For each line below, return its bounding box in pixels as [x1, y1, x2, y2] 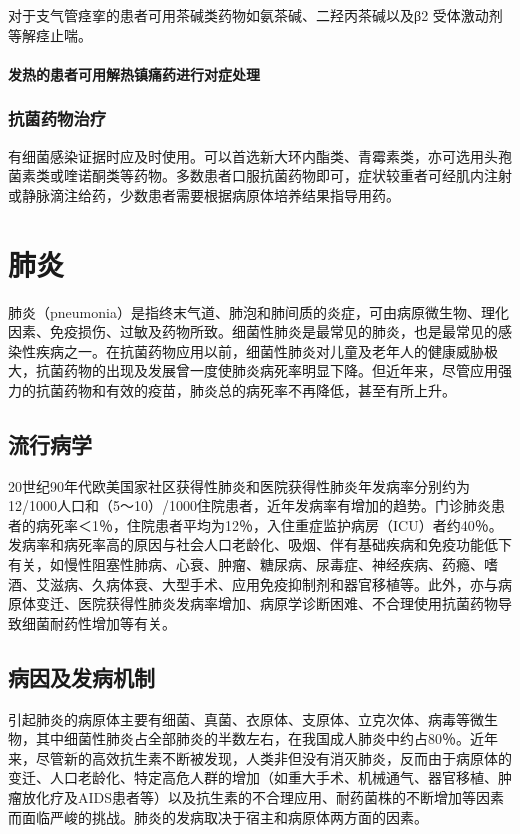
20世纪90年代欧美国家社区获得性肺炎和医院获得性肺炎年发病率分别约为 [8, 475, 470, 496]
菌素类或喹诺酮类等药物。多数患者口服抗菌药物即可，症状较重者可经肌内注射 [8, 165, 512, 186]
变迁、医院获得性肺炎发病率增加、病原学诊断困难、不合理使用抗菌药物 [35, 593, 498, 614]
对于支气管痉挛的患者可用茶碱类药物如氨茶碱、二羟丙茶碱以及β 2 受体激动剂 [8, 5, 503, 25]
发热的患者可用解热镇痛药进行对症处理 [8, 63, 260, 84]
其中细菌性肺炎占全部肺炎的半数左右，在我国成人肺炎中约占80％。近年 [35, 728, 498, 749]
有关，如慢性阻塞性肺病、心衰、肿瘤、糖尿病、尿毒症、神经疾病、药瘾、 [8, 554, 484, 575]
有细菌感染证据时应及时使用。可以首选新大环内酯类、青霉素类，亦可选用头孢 [8, 145, 512, 166]
